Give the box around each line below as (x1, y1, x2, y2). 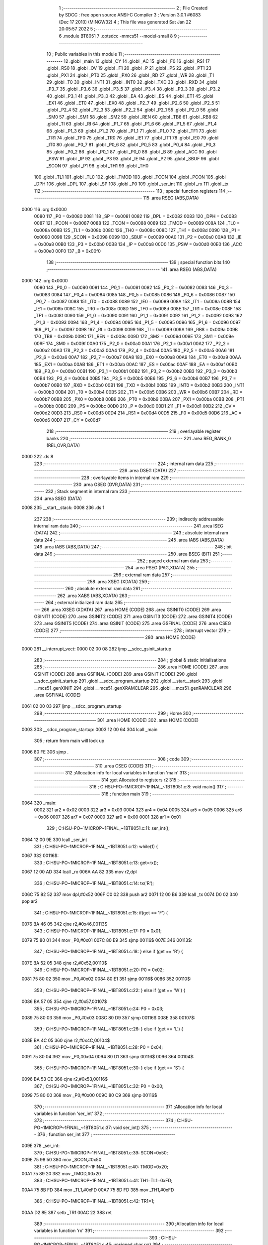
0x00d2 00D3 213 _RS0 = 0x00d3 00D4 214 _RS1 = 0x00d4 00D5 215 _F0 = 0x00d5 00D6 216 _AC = (34, 410, 242, 416)
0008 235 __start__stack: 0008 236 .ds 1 (21, 504, 105, 510)
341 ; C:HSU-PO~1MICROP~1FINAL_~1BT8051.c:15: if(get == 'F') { (34, 909, 168, 916)
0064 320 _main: (21, 800, 57, 806)
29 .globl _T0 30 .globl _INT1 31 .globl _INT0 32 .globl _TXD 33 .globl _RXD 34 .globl (46, 79, 217, 85)
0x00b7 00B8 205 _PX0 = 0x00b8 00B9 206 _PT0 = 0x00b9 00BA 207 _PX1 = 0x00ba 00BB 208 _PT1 (34, 396, 245, 402)
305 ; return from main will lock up (34, 738, 105, 744)
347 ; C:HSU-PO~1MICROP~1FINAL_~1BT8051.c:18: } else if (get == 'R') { (34, 949, 183, 955)
